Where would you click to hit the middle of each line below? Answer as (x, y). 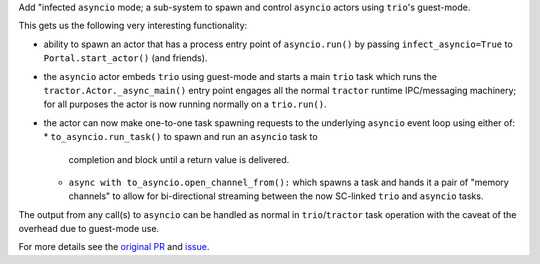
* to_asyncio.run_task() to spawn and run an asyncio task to (181, 137)
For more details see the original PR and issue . (114, 247)
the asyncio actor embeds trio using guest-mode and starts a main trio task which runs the (240, 76)
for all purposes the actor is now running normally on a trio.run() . (185, 104)
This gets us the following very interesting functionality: (133, 26)
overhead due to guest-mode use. (89, 229)
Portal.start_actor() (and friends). (125, 58)
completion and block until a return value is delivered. (179, 159)
